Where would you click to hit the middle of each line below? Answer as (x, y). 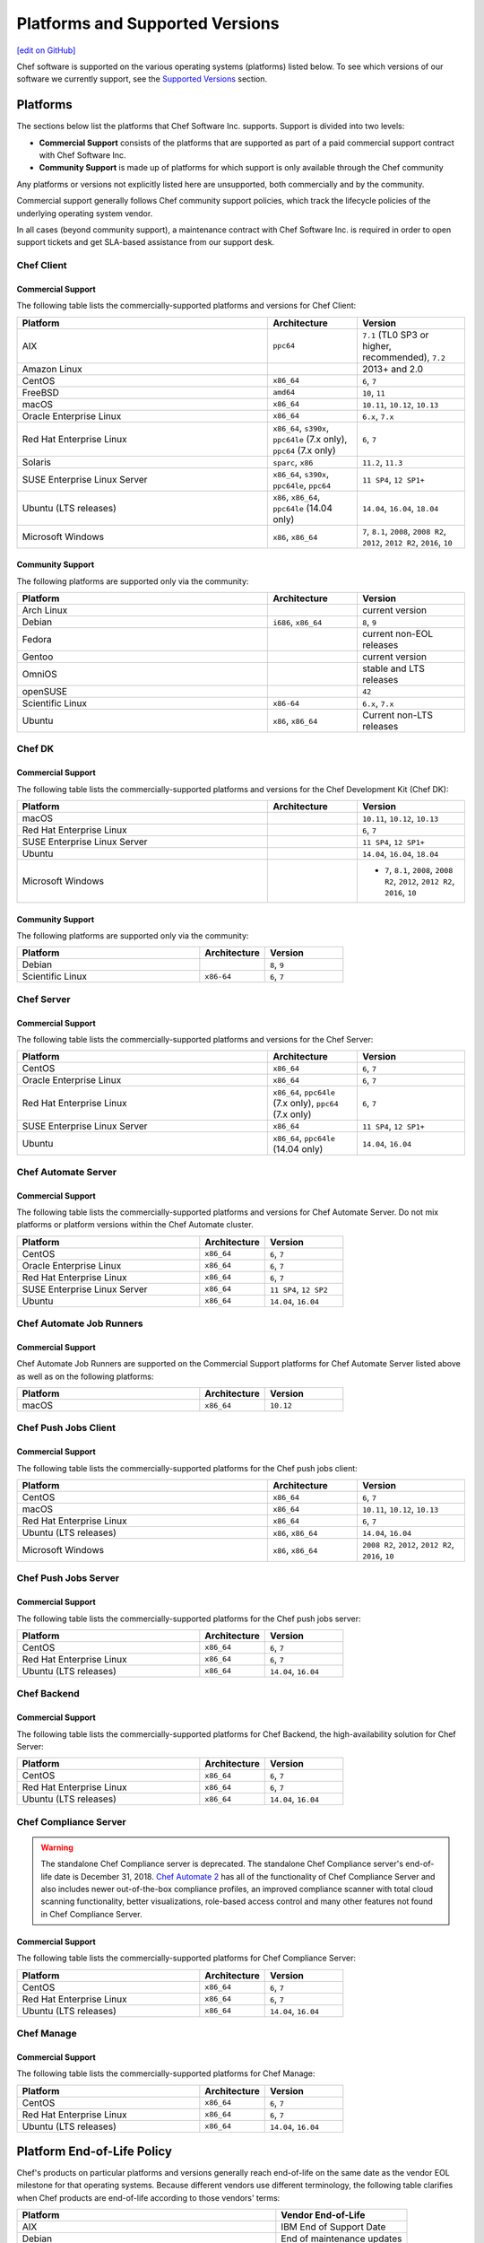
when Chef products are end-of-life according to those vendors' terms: (148, 2197)
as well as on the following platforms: (85, 1376)
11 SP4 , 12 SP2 (298, 1289)
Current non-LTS (398, 715)
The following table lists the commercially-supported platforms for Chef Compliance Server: (186, 1958)
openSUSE (44, 692)
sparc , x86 (293, 462)
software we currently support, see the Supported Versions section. (142, 79)
